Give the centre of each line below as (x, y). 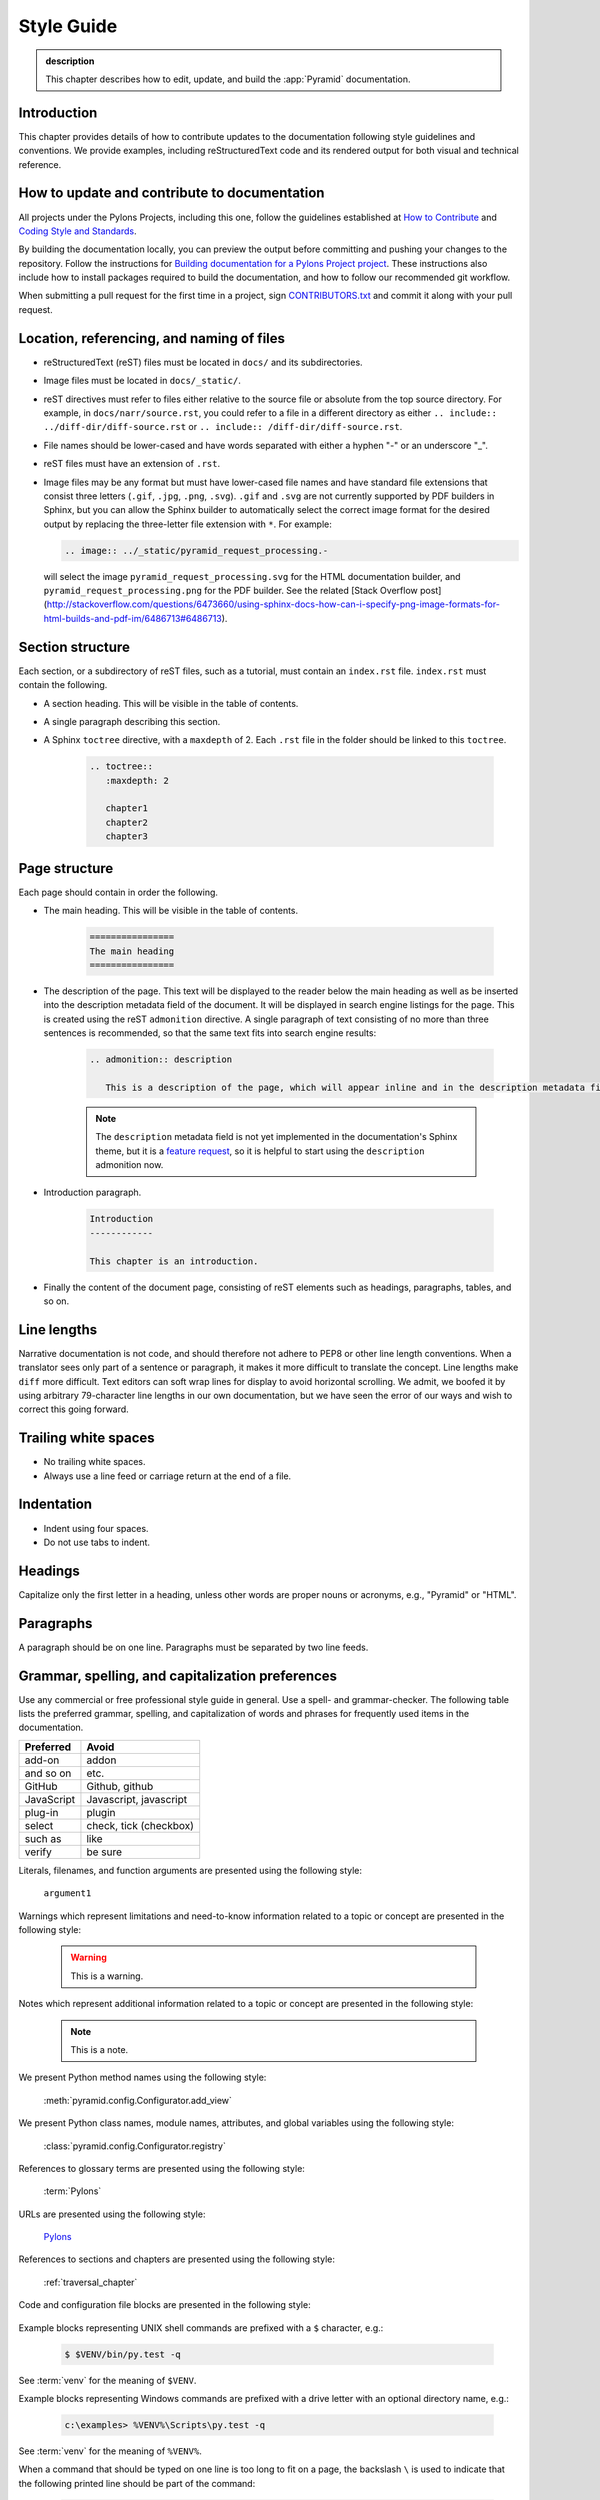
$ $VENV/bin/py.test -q (123, 2354)
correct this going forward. (73, 1409)
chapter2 (127, 822)
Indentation (55, 1504)
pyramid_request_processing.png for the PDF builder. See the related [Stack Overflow (231, 591)
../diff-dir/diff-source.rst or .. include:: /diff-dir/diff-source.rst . (223, 427)
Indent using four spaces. (96, 1528)
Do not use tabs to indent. (96, 1542)
